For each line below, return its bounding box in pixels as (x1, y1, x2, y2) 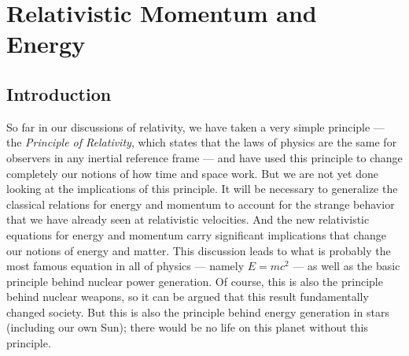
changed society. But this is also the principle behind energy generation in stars (6, 303, 389, 320)
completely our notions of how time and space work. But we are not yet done (6, 165, 378, 181)
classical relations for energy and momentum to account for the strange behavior (6, 195, 395, 212)
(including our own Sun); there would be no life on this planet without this (6, 319, 368, 336)
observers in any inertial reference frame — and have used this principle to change (6, 149, 403, 165)
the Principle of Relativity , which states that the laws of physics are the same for (6, 134, 397, 150)
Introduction (6, 81, 112, 106)
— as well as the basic (293, 258, 400, 274)
